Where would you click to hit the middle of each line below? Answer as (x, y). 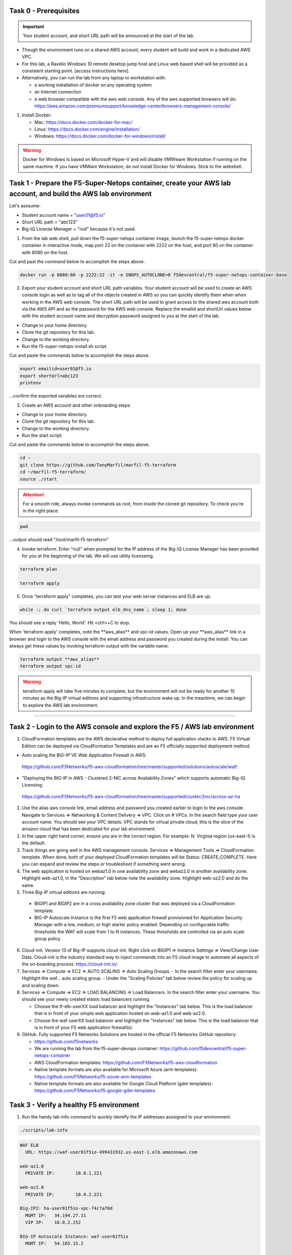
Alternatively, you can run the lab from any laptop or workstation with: (94, 78)
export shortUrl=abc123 (49, 376)
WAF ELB (29, 1145)
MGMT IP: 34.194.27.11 (56, 1215)
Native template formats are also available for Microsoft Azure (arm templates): (116, 1070)
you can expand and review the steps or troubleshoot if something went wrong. (104, 864)
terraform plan (38, 569)
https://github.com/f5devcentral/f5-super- (203, 1049)
